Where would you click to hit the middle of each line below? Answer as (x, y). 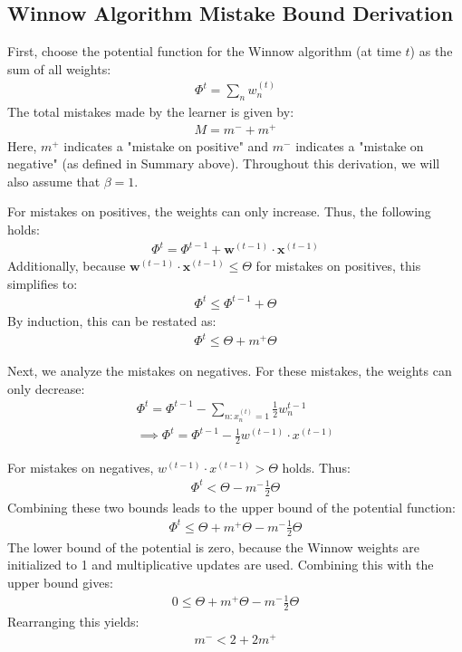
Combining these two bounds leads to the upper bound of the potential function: (231, 507)
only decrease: (46, 388)
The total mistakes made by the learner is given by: (151, 111)
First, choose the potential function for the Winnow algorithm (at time (204, 51)
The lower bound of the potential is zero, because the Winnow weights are (213, 547)
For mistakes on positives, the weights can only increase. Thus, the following (219, 211)
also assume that (54, 181)
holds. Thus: (316, 467)
